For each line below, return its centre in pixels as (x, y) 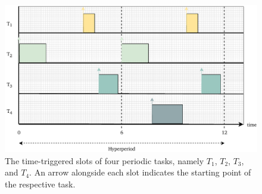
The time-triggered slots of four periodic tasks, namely (105, 160)
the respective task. (40, 184)
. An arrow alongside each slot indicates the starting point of (140, 172)
